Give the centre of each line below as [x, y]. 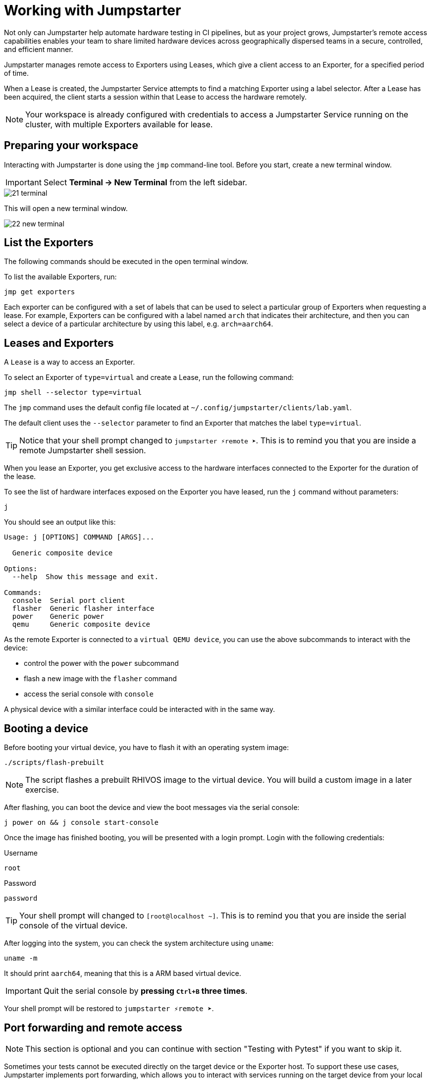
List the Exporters [49, 243]
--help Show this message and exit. [85, 577]
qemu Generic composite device [81, 624]
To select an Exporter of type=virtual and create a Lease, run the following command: [149, 378]
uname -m [21, 958]
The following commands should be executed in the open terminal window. [126, 262]
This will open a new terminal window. [66, 208]
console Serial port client [69, 601]
